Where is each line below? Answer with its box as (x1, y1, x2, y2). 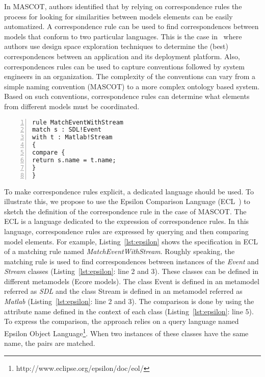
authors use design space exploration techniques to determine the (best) (4, 41, 229, 52)
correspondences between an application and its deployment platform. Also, (4, 51, 240, 61)
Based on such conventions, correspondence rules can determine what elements (4, 91, 250, 102)
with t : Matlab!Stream (32, 134, 113, 141)
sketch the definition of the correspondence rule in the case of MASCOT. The (4, 206, 247, 216)
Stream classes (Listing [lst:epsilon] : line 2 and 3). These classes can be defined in (4, 266, 259, 277)
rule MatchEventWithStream (32, 118, 123, 126)
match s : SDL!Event (32, 126, 102, 134)
